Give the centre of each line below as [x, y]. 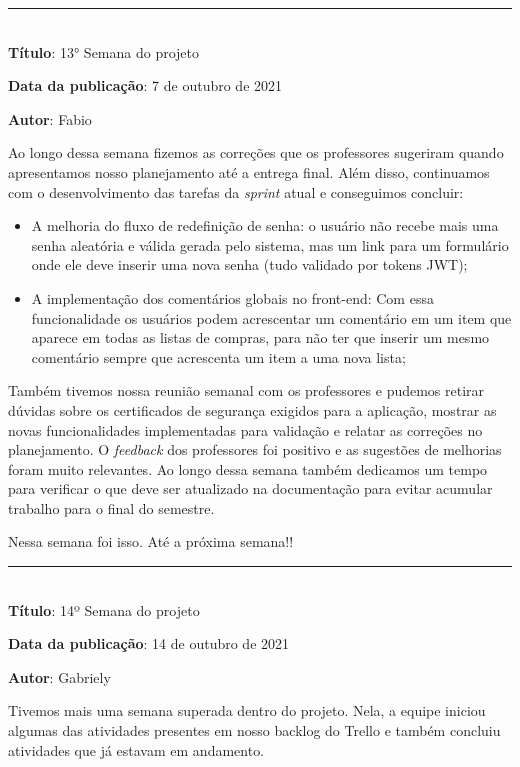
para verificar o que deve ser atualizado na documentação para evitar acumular [250, 488]
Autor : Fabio [50, 118]
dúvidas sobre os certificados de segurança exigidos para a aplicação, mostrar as [252, 409]
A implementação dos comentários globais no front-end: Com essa [232, 297]
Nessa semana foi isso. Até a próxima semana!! [151, 541]
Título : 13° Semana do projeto [104, 51]
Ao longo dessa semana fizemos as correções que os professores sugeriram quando [256, 152]
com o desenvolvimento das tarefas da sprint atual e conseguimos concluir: [236, 191]
